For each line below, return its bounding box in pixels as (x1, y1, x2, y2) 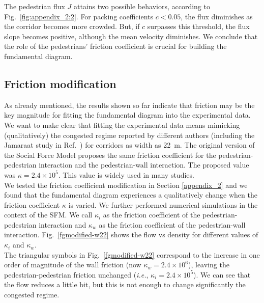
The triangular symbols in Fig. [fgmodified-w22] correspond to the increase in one (4, 249, 260, 260)
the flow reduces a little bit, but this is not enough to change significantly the (4, 279, 246, 290)
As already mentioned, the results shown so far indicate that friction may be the (4, 99, 255, 110)
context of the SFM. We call (4, 209, 93, 220)
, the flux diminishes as (181, 11, 253, 21)
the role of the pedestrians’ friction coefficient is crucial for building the (4, 41, 227, 51)
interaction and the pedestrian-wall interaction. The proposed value (39, 159, 249, 170)
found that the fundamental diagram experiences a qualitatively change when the (4, 189, 257, 200)
